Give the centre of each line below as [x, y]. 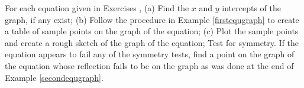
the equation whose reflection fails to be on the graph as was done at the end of [149, 65]
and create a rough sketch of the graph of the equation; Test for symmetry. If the [152, 42]
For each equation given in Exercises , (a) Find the [97, 8]
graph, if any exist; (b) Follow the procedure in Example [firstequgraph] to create [152, 19]
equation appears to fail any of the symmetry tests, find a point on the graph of [150, 54]
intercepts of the [251, 8]
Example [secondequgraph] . [54, 77]
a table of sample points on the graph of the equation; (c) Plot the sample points [152, 31]
